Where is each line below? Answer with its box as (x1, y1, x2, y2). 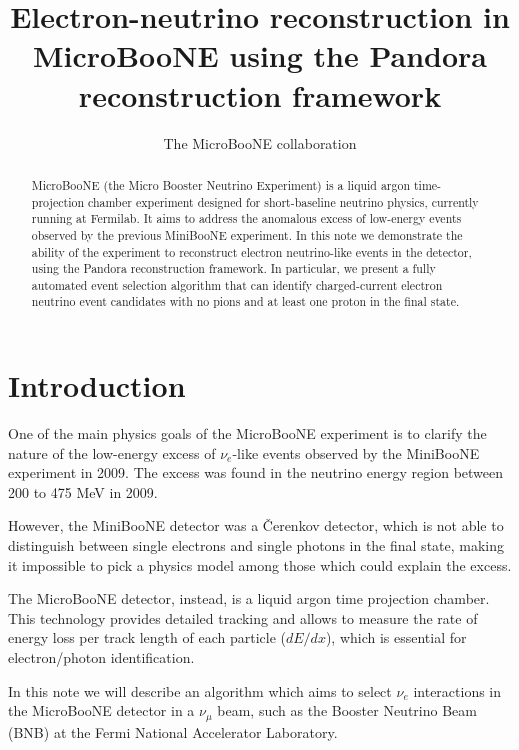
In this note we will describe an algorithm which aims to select (8, 680, 392, 701)
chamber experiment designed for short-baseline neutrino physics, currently (87, 193, 479, 210)
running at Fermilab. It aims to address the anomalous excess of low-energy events (31, 210, 462, 227)
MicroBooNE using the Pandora (33, 35, 487, 76)
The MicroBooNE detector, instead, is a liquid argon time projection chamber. (8, 588, 490, 609)
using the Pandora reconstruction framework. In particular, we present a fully (31, 260, 436, 277)
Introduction (8, 365, 186, 406)
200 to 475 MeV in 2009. (8, 481, 158, 502)
